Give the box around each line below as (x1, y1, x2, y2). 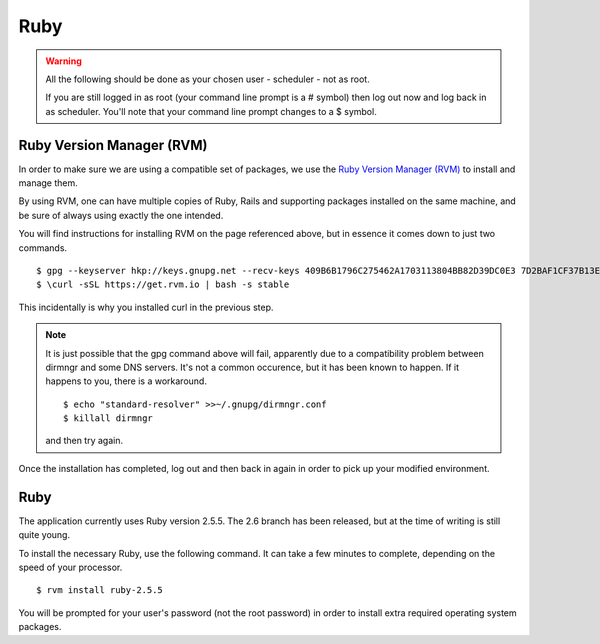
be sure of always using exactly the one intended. (18, 209, 224, 221)
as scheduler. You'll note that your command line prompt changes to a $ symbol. (45, 105, 377, 117)
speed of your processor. (18, 561, 123, 573)
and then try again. (45, 435, 124, 447)
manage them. (18, 177, 79, 189)
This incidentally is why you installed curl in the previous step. (18, 301, 274, 313)
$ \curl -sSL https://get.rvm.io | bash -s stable (36, 279, 290, 290)
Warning (45, 55, 82, 67)
